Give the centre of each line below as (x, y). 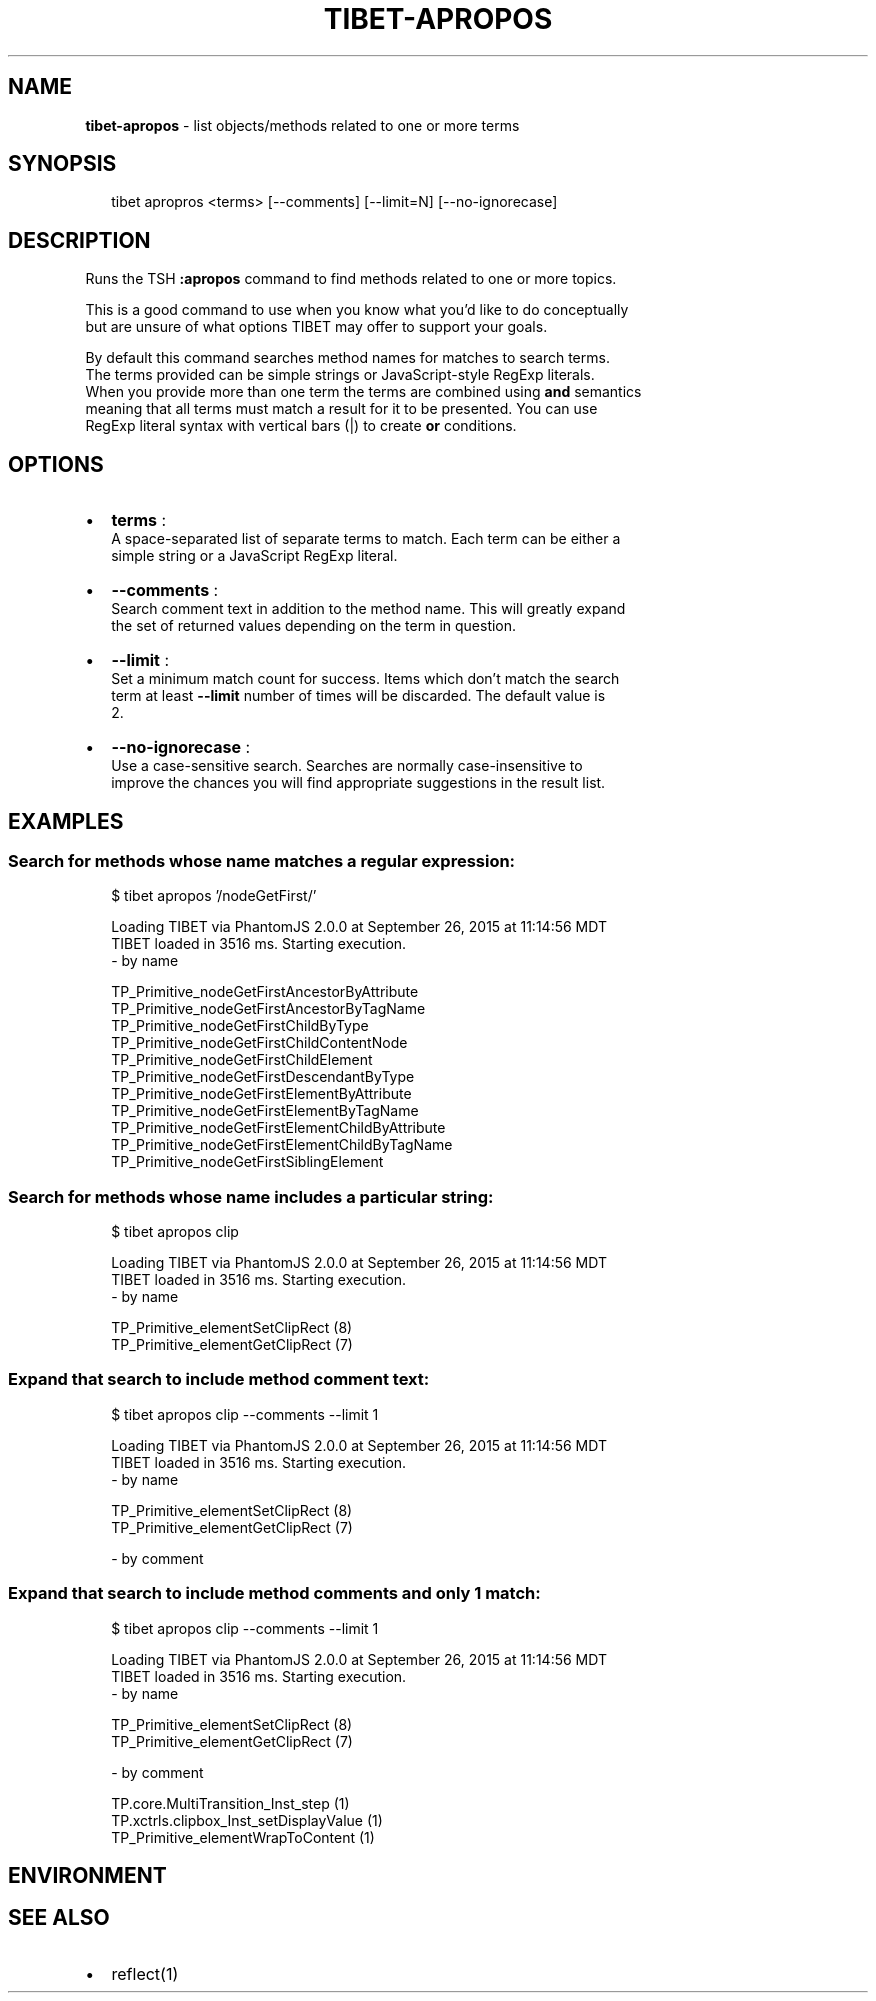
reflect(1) (145, 1973)
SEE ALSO (59, 1918)
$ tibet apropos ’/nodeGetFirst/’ (214, 896)
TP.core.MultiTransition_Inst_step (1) (230, 1803)
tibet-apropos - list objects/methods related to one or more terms (302, 125)
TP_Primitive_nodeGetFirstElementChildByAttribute (278, 1128)
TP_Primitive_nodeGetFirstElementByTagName (265, 1111)
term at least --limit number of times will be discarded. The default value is (358, 696)
